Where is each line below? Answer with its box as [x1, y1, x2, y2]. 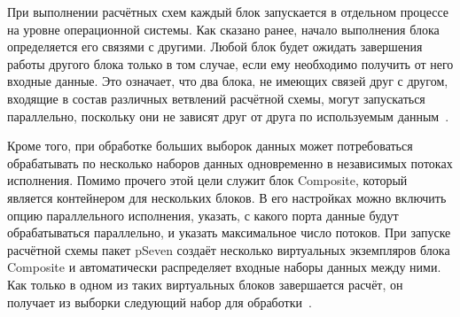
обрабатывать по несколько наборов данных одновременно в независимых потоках [7, 153, 453, 172]
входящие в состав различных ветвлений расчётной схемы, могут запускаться [7, 89, 425, 107]
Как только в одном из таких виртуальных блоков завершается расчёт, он [7, 274, 403, 293]
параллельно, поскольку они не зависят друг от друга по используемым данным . [7, 106, 449, 125]
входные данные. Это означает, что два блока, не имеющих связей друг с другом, [7, 72, 448, 90]
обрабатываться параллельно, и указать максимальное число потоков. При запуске [7, 223, 451, 242]
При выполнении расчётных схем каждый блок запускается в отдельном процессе [7, 3, 449, 20]
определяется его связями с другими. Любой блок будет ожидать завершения [7, 37, 423, 56]
